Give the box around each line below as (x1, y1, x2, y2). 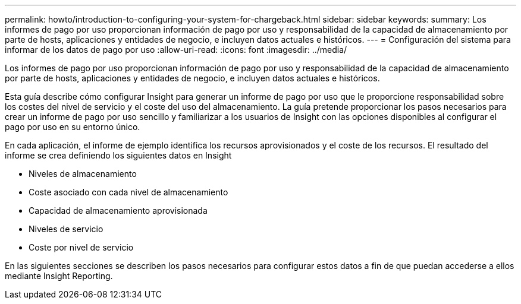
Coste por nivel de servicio (29, 242, 134, 252)
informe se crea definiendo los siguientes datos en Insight (5, 150, 232, 160)
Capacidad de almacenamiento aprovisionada (29, 205, 208, 216)
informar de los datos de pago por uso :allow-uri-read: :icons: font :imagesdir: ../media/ (5, 45, 347, 55)
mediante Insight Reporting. (5, 271, 113, 281)
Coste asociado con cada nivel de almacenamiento (29, 187, 228, 197)
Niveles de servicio (29, 224, 103, 234)
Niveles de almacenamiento (29, 169, 137, 179)
